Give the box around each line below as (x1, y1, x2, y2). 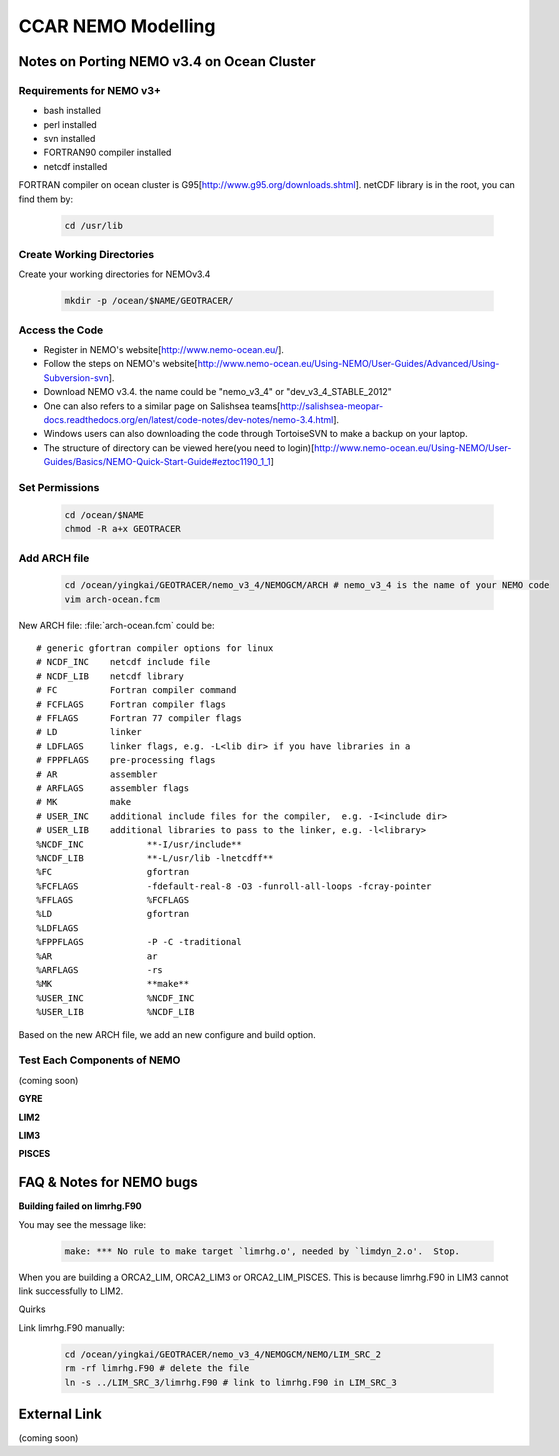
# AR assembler (36, 768, 158, 780)
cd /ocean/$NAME (64, 509, 145, 520)
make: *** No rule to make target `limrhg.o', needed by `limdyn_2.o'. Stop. (64, 1245, 460, 1257)
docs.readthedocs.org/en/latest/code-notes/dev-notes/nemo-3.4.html (43, 414, 334, 426)
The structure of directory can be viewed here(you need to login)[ (43, 441, 315, 454)
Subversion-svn (43, 371, 110, 384)
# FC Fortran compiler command (36, 685, 237, 696)
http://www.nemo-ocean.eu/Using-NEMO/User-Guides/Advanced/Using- (197, 358, 500, 370)
